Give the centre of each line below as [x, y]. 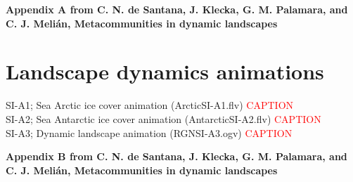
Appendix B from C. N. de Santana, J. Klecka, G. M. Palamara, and [176, 156]
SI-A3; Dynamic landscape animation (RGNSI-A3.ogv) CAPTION [149, 132]
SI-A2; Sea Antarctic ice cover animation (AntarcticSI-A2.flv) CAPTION [163, 118]
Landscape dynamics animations [165, 71]
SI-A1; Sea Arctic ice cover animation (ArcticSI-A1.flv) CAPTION [150, 105]
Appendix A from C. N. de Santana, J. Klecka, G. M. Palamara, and [177, 9]
